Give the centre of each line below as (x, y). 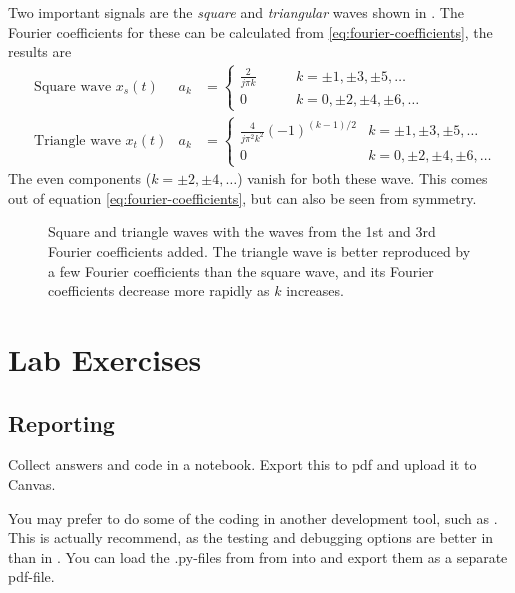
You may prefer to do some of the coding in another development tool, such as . (253, 517)
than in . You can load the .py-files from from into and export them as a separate (258, 556)
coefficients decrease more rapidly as (159, 290)
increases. (315, 290)
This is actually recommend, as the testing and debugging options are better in (251, 537)
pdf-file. (31, 576)
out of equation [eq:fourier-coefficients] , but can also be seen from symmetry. (242, 197)
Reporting (61, 422)
